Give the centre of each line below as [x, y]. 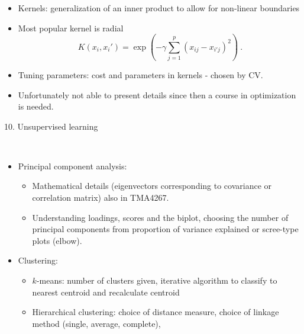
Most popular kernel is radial [71, 28]
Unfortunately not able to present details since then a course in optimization [157, 94]
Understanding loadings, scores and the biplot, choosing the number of [160, 217]
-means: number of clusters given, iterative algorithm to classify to [157, 280]
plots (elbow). [57, 240]
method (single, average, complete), [96, 323]
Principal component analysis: [72, 166]
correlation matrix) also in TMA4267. [101, 197]
